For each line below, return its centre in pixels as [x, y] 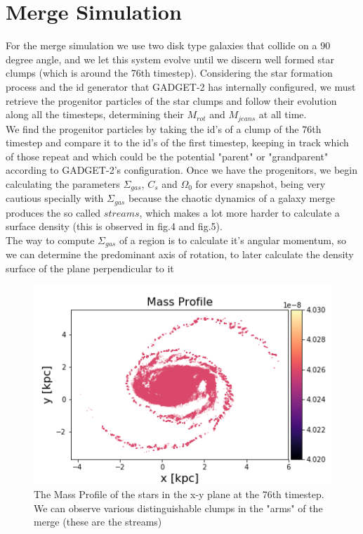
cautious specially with [55, 198]
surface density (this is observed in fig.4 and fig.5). [114, 226]
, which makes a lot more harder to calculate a [239, 212]
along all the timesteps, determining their [95, 114]
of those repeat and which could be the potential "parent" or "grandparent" [167, 156]
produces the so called [53, 212]
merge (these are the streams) [98, 522]
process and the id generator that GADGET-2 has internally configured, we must [181, 86]
